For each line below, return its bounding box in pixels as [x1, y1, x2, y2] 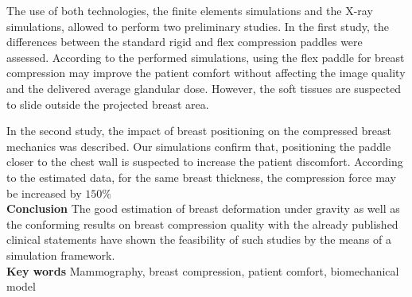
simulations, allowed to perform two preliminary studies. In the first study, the [6, 17, 389, 34]
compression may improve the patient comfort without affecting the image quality [6, 64, 406, 81]
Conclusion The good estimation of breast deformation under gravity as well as [6, 200, 400, 217]
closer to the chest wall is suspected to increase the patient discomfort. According [6, 153, 403, 170]
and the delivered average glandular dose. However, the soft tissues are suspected [6, 79, 402, 96]
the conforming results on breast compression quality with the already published [6, 215, 398, 232]
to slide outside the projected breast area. [6, 95, 209, 112]
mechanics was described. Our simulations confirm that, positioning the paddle [6, 137, 391, 154]
